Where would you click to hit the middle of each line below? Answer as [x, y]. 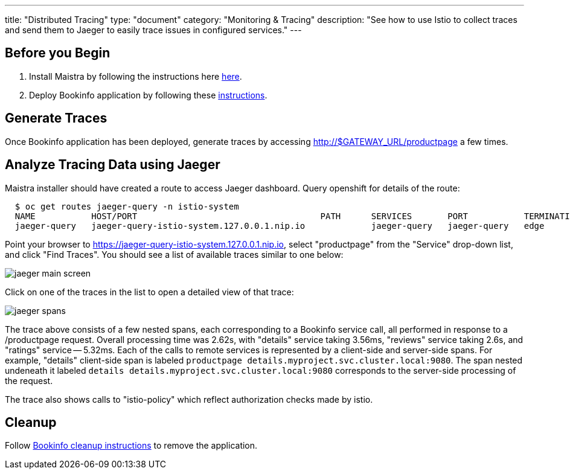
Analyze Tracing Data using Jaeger [113, 165]
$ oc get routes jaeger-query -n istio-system [127, 206]
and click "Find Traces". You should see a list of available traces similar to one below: [174, 254]
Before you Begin [58, 53]
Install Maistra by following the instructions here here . [136, 76]
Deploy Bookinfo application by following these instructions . [148, 95]
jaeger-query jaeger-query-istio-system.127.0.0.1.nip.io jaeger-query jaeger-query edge [280, 226]
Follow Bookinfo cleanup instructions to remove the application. [131, 446]
